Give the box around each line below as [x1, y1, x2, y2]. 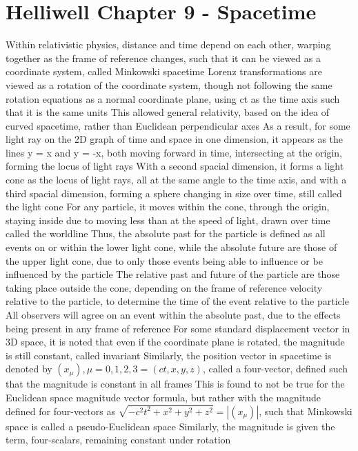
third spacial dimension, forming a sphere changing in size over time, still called [6, 186, 342, 200]
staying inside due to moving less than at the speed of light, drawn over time [6, 212, 330, 227]
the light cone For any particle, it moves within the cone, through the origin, [6, 199, 330, 214]
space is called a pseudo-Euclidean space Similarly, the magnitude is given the [6, 419, 335, 433]
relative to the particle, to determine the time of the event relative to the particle [6, 294, 349, 308]
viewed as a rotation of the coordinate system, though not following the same [6, 77, 332, 92]
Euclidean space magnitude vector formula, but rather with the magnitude [6, 390, 321, 404]
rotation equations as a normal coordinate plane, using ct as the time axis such [6, 91, 340, 106]
